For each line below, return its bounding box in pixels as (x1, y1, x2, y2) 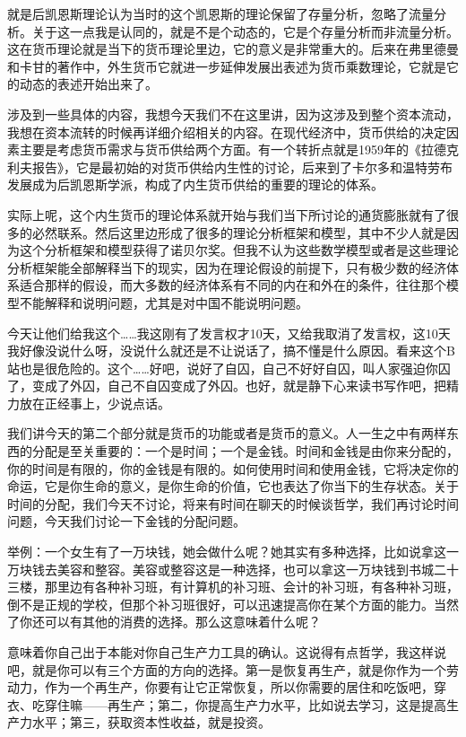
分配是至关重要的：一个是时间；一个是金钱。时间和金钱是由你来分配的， (31, 442, 459, 461)
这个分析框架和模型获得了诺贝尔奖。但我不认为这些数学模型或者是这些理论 (19, 241, 459, 259)
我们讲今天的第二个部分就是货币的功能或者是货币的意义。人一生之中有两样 (7, 424, 446, 443)
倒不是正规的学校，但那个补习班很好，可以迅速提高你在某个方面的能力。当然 (7, 594, 459, 613)
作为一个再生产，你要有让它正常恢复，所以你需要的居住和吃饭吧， (44, 678, 434, 697)
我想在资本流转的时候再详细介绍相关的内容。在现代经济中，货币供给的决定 (7, 122, 446, 141)
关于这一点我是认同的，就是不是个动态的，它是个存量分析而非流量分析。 (31, 22, 459, 40)
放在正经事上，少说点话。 (19, 393, 170, 412)
